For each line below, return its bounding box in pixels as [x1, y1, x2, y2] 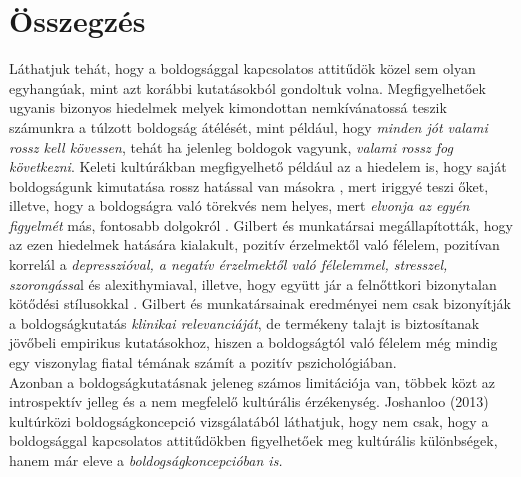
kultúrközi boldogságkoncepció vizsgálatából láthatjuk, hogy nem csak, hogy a [9, 410, 489, 431]
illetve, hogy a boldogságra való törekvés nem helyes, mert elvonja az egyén [9, 195, 470, 216]
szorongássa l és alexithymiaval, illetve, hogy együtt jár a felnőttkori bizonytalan [9, 273, 497, 294]
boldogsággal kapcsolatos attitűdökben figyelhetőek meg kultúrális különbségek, [9, 430, 498, 451]
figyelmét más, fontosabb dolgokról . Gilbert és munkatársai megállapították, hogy [9, 214, 513, 235]
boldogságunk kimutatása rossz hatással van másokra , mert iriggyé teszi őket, [9, 175, 489, 196]
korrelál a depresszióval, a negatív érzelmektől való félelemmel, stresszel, [9, 254, 448, 275]
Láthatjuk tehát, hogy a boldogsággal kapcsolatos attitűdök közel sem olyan [9, 58, 476, 79]
